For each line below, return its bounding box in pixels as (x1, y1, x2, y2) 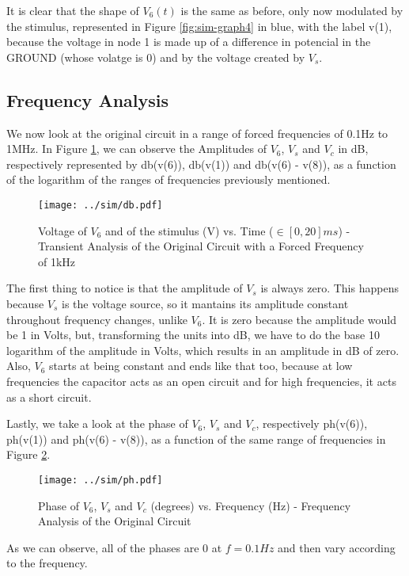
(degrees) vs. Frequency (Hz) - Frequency (150, 497, 351, 513)
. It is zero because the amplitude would (202, 311, 396, 327)
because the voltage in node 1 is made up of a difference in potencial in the (6, 33, 371, 50)
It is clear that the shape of (6, 2, 139, 18)
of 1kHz (38, 253, 76, 269)
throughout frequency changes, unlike (6, 311, 187, 327)
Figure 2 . (6, 446, 51, 463)
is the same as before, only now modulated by (180, 2, 403, 18)
